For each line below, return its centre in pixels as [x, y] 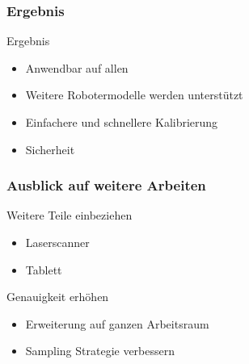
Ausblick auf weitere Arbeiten [106, 185]
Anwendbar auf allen [77, 67]
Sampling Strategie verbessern [100, 351]
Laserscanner [57, 242]
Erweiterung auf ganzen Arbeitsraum [117, 323]
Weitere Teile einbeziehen [70, 215]
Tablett [44, 269]
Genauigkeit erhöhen [58, 297]
